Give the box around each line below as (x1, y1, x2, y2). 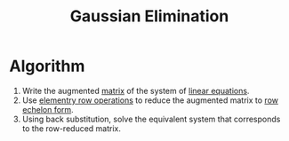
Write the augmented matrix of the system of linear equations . (21, 85, 250, 96)
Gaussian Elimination (69, 6, 229, 27)
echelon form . (21, 104, 74, 114)
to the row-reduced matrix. (21, 122, 122, 134)
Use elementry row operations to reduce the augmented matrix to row (21, 95, 278, 106)
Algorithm (9, 56, 85, 76)
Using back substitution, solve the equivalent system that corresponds (21, 114, 281, 124)
